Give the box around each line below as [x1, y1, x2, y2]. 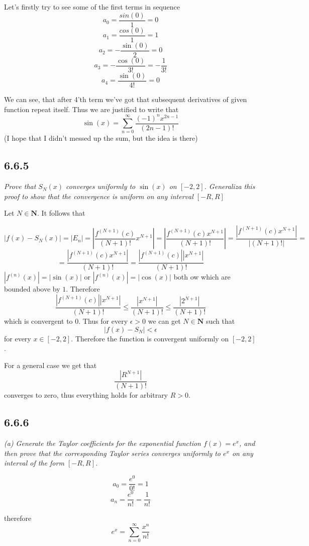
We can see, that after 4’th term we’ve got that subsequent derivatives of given [4, 94, 247, 104]
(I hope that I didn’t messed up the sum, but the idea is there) [4, 133, 198, 143]
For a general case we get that [4, 359, 97, 370]
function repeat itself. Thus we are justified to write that [4, 104, 179, 114]
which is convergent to [4, 316, 73, 326]
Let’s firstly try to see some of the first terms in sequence [4, 2, 180, 12]
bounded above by [4, 284, 60, 294]
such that [205, 316, 235, 326]
